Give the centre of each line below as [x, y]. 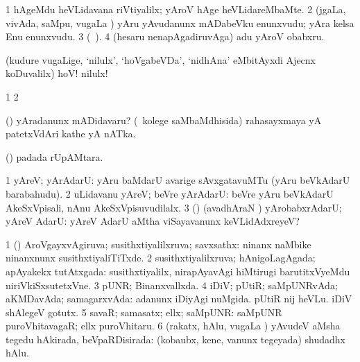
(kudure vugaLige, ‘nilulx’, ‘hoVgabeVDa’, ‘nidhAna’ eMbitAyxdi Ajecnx [161, 59]
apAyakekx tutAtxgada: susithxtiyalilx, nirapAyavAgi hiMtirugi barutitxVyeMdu [178, 271]
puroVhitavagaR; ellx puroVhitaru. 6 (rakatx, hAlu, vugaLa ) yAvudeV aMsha [173, 326]
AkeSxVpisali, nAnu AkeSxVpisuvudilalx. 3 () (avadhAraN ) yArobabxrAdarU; [174, 207]
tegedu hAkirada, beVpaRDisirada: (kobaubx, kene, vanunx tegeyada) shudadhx [175, 339]
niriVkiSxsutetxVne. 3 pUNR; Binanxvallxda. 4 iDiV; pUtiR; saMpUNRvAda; [172, 285]
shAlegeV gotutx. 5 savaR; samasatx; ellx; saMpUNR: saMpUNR [144, 312]
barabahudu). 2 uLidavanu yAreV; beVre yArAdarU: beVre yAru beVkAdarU [170, 193]
